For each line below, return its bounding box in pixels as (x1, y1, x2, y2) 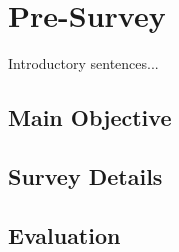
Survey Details (8, 160, 163, 191)
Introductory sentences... (8, 53, 159, 74)
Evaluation (8, 219, 121, 250)
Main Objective (8, 102, 172, 133)
